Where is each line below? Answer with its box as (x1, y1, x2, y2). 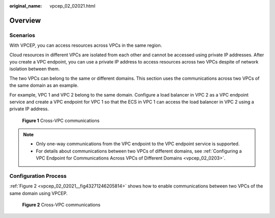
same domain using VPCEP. (9, 190, 68, 196)
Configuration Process (9, 173, 67, 179)
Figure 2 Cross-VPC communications (22, 202, 101, 208)
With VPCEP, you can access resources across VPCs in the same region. (9, 42, 162, 48)
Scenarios (9, 32, 36, 39)
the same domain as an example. (9, 82, 79, 88)
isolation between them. (9, 66, 60, 72)
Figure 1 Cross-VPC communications (22, 117, 100, 123)
